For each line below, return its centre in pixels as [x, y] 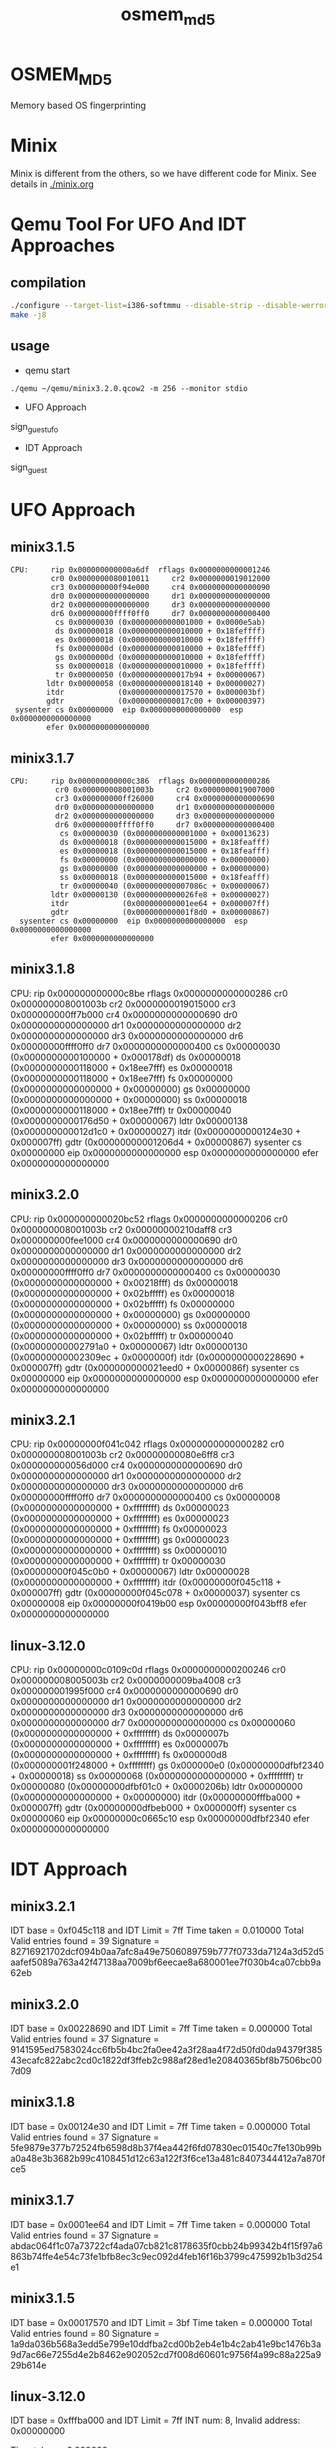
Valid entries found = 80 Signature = [85, 2333]
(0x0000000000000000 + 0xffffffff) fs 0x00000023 [119, 1529]
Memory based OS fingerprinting [78, 105]
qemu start [47, 370]
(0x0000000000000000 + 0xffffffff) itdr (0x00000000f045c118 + [146, 1582]
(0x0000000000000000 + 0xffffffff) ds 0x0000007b [120, 1734]
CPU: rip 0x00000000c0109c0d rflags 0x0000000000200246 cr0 [148, 1670]
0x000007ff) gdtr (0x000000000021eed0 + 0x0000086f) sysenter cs [155, 1367]
